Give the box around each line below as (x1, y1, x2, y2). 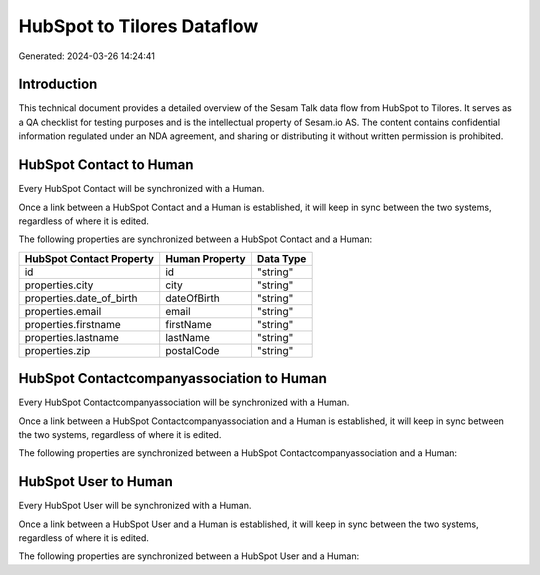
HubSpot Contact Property (24, 251, 155, 265)
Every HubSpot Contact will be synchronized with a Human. (18, 183, 265, 195)
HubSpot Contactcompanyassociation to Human (18, 370, 327, 387)
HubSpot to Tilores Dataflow (18, 15, 259, 37)
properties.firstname (24, 317, 122, 331)
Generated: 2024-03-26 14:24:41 (18, 50, 155, 62)
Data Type (256, 251, 307, 265)
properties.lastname (24, 330, 120, 344)
